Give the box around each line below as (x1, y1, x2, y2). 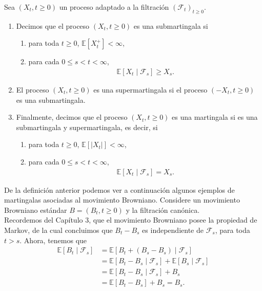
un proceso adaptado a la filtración (59, 2, 169, 12)
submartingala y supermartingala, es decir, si (16, 121, 158, 132)
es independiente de (142, 224, 204, 235)
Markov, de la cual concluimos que (4, 224, 113, 235)
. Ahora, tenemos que (19, 234, 87, 245)
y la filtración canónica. (126, 204, 200, 215)
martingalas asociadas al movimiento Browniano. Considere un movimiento (4, 194, 240, 205)
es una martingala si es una (172, 112, 258, 122)
